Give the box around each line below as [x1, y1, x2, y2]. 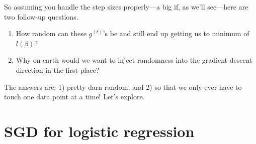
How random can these [16, 28, 87, 39]
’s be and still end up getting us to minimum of [103, 28, 249, 39]
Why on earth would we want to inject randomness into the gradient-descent [16, 55, 252, 65]
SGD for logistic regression [4, 120, 195, 141]
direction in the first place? [16, 64, 100, 75]
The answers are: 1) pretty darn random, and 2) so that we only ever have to [4, 81, 242, 92]
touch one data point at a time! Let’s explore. [4, 91, 145, 102]
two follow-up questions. [4, 11, 78, 22]
